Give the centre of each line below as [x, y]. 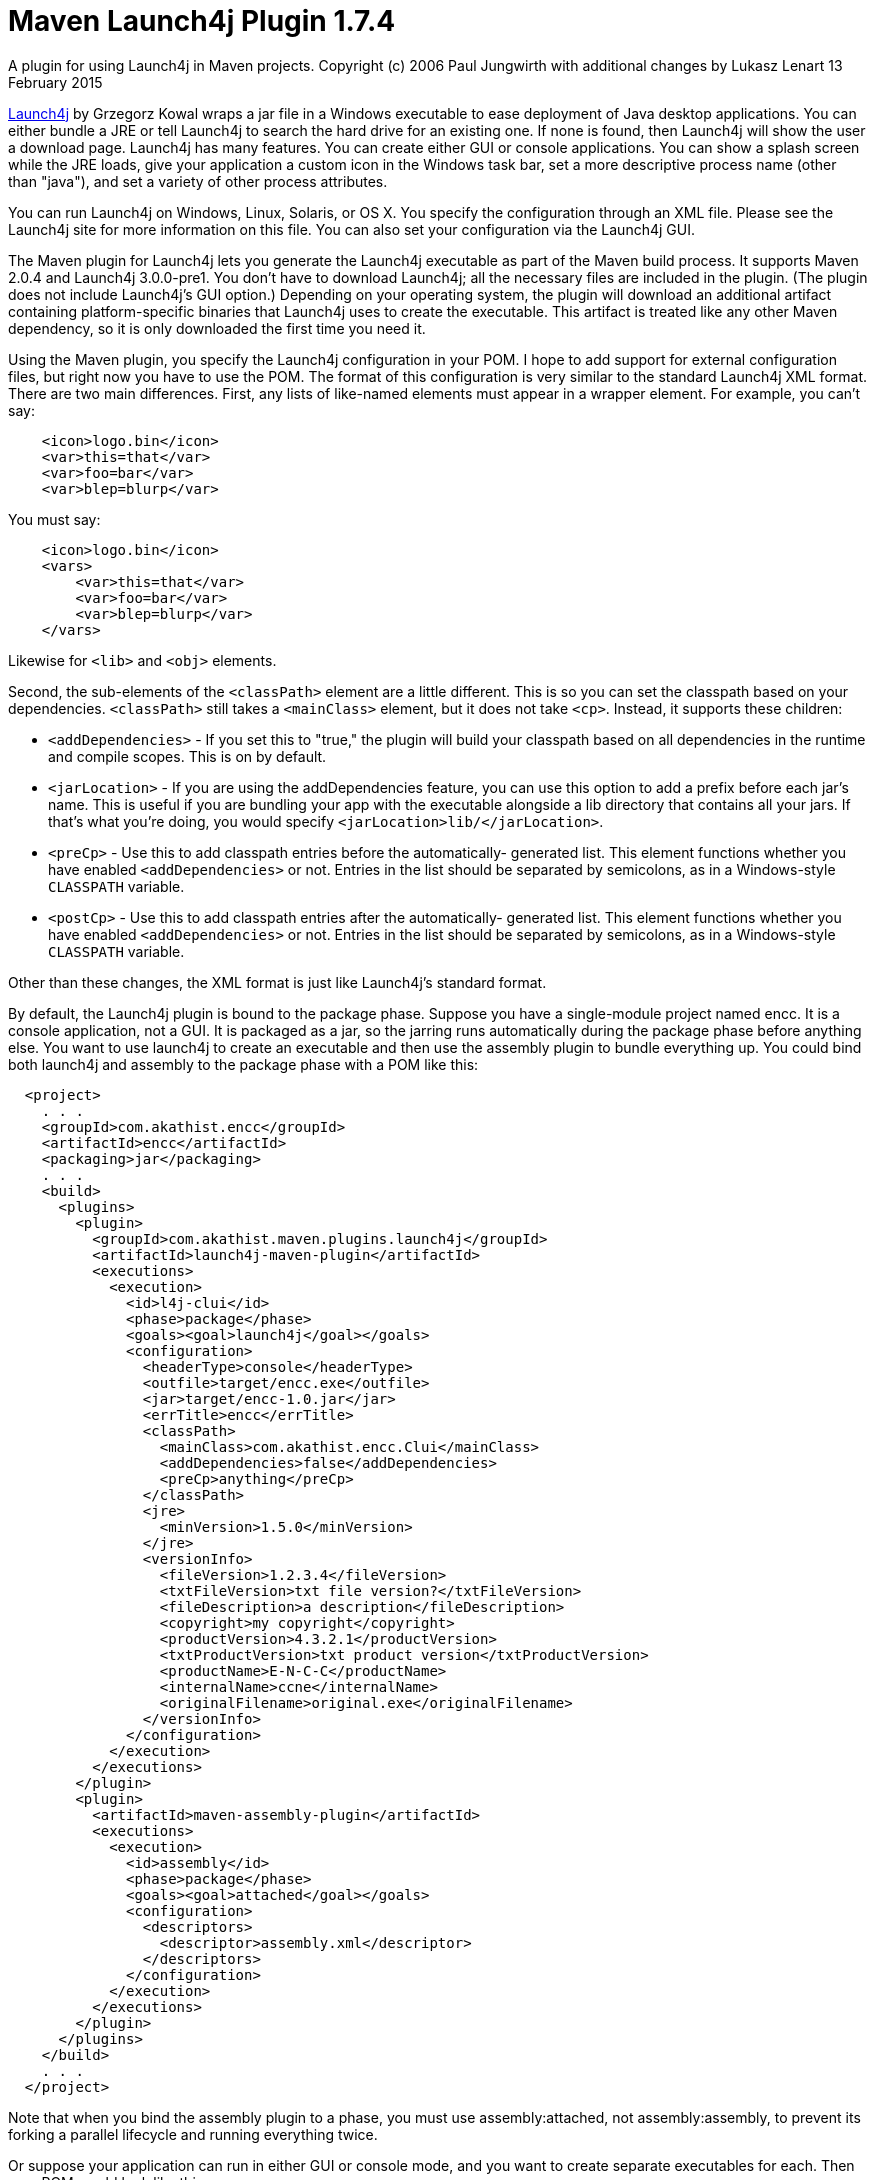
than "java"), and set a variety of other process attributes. [198, 181]
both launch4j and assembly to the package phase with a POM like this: [243, 1064]
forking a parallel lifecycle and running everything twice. [193, 2134]
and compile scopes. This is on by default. [187, 756]
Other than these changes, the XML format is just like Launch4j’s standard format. [277, 982]
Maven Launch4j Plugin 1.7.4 [202, 21]
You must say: [54, 519]
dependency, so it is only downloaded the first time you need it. [217, 328]
